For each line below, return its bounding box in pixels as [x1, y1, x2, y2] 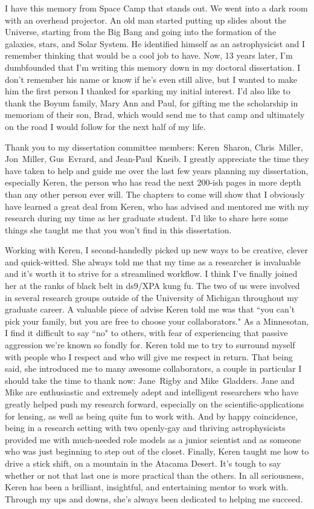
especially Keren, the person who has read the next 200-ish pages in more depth [5, 176, 301, 189]
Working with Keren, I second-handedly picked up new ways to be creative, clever [5, 244, 308, 256]
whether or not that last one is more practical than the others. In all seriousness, [5, 468, 304, 481]
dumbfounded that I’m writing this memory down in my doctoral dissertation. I [5, 60, 301, 73]
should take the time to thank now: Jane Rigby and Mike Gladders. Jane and [5, 374, 295, 386]
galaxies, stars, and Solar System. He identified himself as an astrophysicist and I [5, 37, 306, 50]
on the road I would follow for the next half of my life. [5, 120, 206, 132]
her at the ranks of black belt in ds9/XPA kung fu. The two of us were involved [5, 279, 300, 292]
